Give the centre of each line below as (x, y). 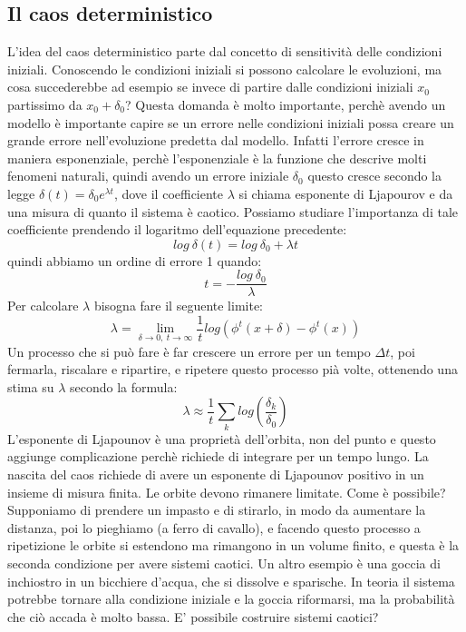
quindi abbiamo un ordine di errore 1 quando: (135, 260)
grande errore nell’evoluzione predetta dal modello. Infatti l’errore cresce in (216, 140)
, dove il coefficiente (169, 193)
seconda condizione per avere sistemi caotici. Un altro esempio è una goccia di (224, 563)
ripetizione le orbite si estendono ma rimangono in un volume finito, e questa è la (233, 545)
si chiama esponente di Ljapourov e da (346, 193)
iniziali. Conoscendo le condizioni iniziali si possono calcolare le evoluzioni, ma (225, 69)
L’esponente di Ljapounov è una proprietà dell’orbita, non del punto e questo (222, 438)
